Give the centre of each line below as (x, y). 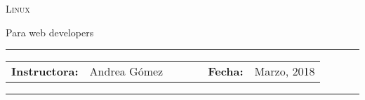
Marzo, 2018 (285, 71)
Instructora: (45, 71)
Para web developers (50, 32)
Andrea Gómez (126, 71)
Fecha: (226, 71)
